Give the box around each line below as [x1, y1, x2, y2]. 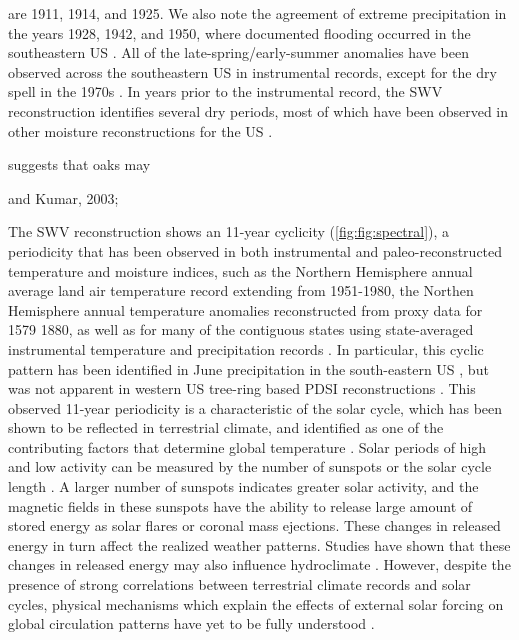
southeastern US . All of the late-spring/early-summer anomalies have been [8, 42, 469, 63]
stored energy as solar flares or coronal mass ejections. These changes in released [8, 515, 501, 536]
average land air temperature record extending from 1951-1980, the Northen [8, 280, 474, 301]
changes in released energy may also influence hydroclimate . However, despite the [8, 554, 511, 575]
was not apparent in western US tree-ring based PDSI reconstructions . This [8, 378, 476, 399]
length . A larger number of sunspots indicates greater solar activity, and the [8, 476, 479, 497]
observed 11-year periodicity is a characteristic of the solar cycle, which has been [8, 397, 503, 418]
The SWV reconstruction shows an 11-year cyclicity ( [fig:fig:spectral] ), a [8, 221, 450, 242]
